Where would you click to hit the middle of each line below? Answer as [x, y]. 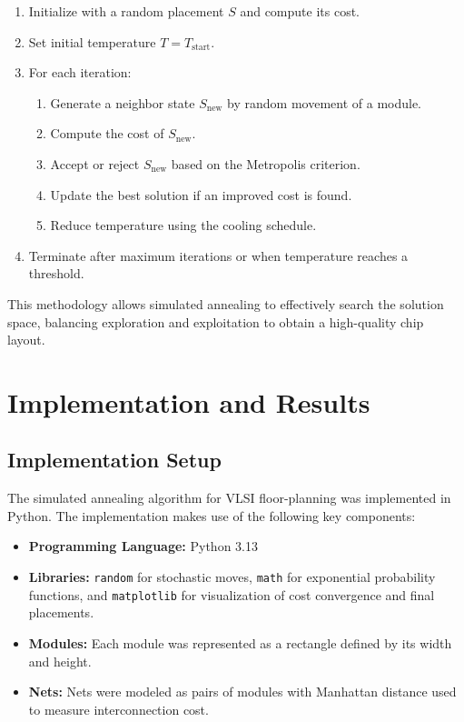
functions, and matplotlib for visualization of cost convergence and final [232, 594]
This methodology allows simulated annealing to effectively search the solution [226, 303]
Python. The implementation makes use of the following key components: [212, 515]
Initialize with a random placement [126, 11]
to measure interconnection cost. [118, 709]
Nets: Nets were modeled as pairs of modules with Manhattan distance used [242, 692]
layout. [26, 340]
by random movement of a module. [325, 102]
